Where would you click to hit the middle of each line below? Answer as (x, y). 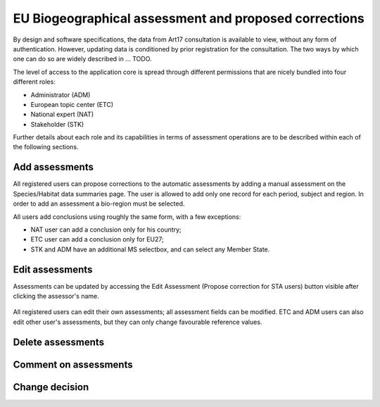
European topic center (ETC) (72, 104)
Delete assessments (59, 342)
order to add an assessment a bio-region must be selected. (99, 203)
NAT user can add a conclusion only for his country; (106, 230)
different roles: (34, 82)
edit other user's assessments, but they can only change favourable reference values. (138, 322)
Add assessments (53, 167)
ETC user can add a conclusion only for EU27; (97, 239)
